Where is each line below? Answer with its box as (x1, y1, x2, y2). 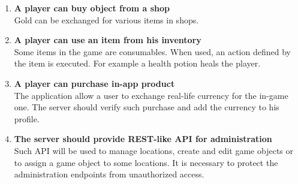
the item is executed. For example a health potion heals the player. (14, 57, 261, 70)
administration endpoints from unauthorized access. (14, 168, 204, 180)
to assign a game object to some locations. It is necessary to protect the (14, 156, 278, 168)
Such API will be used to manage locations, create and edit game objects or (14, 144, 293, 156)
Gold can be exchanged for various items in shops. (14, 13, 199, 26)
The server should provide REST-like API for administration (14, 132, 272, 145)
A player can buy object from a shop (14, 2, 170, 14)
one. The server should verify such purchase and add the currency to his (14, 101, 279, 113)
